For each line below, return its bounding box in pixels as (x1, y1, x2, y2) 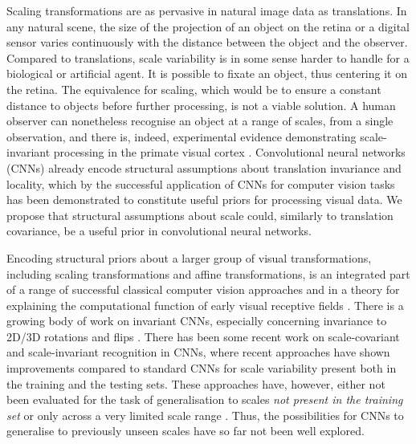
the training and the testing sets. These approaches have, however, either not (6, 375, 385, 392)
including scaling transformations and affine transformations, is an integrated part (6, 265, 410, 282)
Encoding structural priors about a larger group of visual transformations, (6, 249, 372, 266)
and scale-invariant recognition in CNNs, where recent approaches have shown (6, 344, 390, 360)
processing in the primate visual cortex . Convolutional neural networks (53, 144, 406, 161)
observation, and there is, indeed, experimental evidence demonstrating (6, 128, 357, 145)
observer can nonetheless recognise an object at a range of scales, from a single (6, 112, 394, 129)
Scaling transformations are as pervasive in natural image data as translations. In (6, 2, 407, 18)
